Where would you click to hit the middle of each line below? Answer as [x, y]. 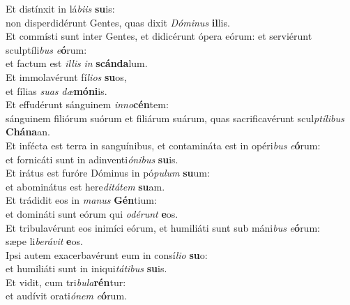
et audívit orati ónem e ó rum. [66, 296]
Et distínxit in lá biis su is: [60, 8]
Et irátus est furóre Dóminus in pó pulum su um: [108, 173]
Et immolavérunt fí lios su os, [66, 76]
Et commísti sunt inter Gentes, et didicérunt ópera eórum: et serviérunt [159, 36]
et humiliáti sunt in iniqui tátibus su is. [86, 268]
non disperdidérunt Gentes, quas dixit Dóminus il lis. [118, 22]
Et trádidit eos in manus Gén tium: [81, 200]
